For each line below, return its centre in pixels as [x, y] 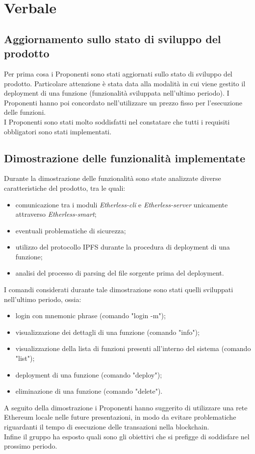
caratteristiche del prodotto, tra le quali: [65, 188]
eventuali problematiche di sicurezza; [71, 230]
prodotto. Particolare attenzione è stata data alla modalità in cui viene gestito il [125, 83]
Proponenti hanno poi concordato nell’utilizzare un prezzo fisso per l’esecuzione [123, 102]
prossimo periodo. [31, 446]
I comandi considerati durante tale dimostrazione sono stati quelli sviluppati [119, 290]
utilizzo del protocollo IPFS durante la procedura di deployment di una [123, 247]
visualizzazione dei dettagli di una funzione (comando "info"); [107, 332]
